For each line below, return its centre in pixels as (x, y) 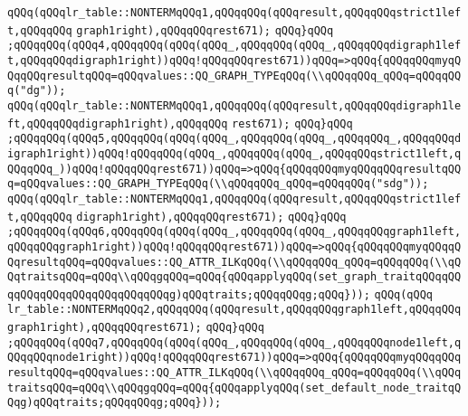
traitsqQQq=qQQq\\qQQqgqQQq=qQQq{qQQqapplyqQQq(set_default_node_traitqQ (234, 388)
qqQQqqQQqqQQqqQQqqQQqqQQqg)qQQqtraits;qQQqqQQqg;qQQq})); (189, 294)
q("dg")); (37, 91)
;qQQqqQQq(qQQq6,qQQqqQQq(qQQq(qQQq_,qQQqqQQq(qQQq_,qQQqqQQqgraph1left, (234, 232)
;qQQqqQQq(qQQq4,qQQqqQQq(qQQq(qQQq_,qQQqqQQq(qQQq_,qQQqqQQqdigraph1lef (234, 46)
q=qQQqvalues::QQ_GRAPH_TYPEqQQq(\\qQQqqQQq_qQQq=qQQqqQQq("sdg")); (218, 184)
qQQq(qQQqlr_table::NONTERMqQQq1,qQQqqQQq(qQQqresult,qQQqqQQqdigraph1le (234, 105)
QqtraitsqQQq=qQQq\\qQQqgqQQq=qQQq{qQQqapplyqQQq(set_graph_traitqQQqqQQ (234, 277)
